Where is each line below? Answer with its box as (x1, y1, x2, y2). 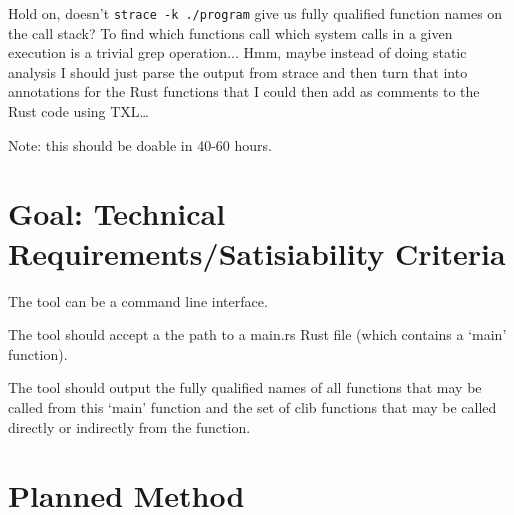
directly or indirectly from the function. (8, 416, 251, 437)
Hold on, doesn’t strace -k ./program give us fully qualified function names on (8, 3, 503, 23)
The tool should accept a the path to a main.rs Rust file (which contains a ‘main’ (8, 324, 507, 345)
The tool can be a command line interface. (8, 290, 268, 311)
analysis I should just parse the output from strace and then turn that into (8, 61, 468, 82)
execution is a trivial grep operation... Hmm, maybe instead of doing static (8, 42, 467, 63)
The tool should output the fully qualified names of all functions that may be (8, 377, 482, 398)
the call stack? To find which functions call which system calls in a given (8, 22, 453, 43)
